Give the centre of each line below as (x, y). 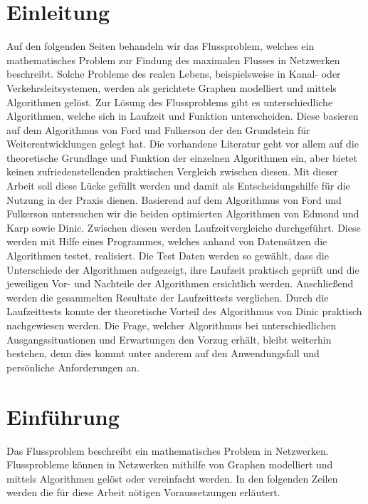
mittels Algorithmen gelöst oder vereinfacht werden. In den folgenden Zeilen (172, 478)
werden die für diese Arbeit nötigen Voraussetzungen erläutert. (143, 492)
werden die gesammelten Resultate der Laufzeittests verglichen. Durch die (168, 297)
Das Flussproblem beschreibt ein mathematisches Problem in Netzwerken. (168, 450)
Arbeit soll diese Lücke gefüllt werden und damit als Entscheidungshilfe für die (178, 186)
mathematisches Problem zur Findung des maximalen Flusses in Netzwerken (173, 60)
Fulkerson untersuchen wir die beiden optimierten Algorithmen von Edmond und (183, 214)
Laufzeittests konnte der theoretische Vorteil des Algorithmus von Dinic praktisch (184, 311)
